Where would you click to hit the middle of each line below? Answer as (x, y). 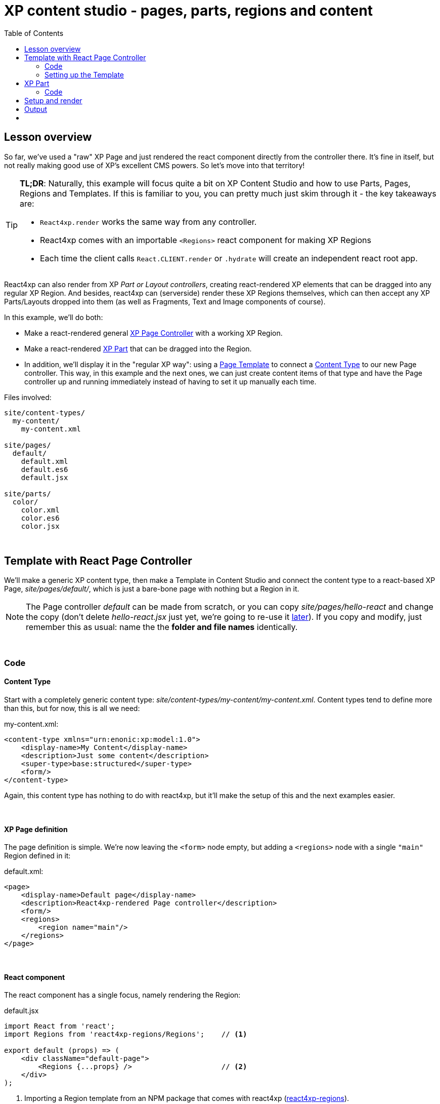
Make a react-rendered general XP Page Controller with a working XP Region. (153, 333)
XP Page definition (36, 829)
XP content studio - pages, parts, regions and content (188, 11)
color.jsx (40, 526)
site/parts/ (28, 494)
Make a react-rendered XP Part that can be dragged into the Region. (138, 348)
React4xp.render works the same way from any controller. (148, 222)
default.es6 (45, 469)
